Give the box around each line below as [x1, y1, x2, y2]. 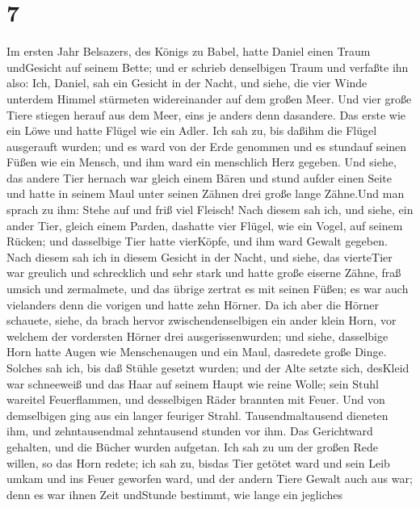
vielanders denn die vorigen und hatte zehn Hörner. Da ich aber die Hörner [6, 296, 380, 313]
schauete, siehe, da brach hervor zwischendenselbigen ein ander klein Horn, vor [6, 312, 397, 329]
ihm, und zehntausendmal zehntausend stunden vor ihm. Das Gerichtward [6, 422, 373, 439]
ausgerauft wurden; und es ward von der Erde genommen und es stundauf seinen [6, 137, 407, 154]
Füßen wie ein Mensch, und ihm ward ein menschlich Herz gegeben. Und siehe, [6, 153, 397, 170]
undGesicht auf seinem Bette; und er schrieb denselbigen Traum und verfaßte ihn [6, 58, 409, 75]
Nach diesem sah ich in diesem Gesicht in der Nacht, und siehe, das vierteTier [6, 248, 393, 265]
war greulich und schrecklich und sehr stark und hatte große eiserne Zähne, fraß [6, 264, 401, 281]
